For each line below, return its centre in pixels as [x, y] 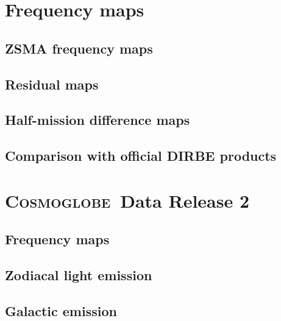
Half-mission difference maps [98, 120]
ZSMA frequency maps [79, 48]
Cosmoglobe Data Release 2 [127, 200]
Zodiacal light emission [79, 275]
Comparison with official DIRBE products [141, 156]
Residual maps [52, 84]
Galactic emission [61, 310]
